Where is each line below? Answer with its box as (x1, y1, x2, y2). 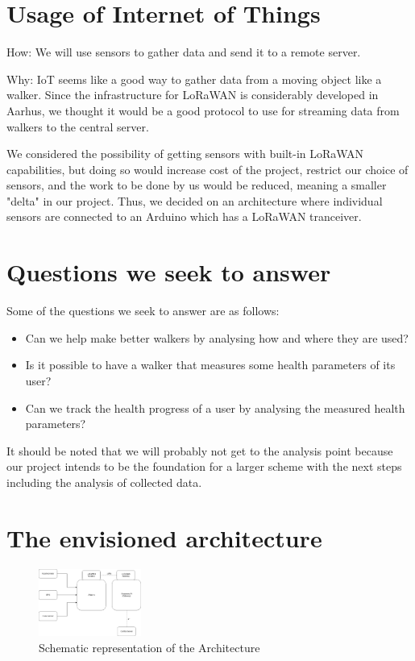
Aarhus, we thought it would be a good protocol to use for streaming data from (6, 102, 400, 118)
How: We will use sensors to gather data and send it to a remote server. (6, 44, 361, 60)
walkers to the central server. (6, 118, 149, 135)
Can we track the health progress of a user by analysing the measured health (25, 399, 405, 416)
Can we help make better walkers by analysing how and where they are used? (25, 329, 409, 346)
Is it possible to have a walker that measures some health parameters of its (25, 356, 396, 373)
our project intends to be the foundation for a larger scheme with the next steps (6, 458, 402, 475)
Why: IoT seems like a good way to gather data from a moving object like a (6, 70, 382, 87)
